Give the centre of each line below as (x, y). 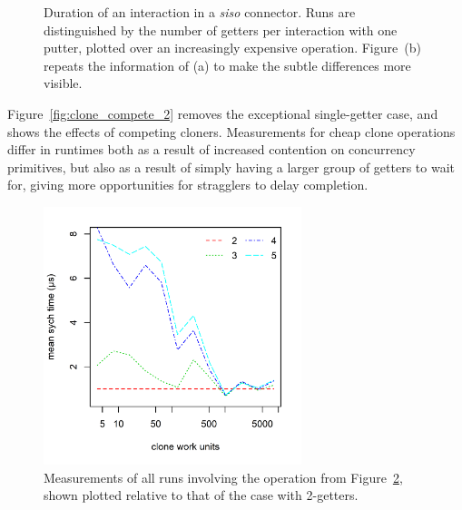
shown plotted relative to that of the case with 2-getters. (201, 495)
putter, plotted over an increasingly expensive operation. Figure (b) (232, 48)
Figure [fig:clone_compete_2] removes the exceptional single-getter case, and (223, 113)
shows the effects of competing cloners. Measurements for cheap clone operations (231, 131)
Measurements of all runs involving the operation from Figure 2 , (223, 477)
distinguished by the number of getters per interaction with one (221, 29)
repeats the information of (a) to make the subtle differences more (227, 65)
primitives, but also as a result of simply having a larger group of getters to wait (231, 167)
